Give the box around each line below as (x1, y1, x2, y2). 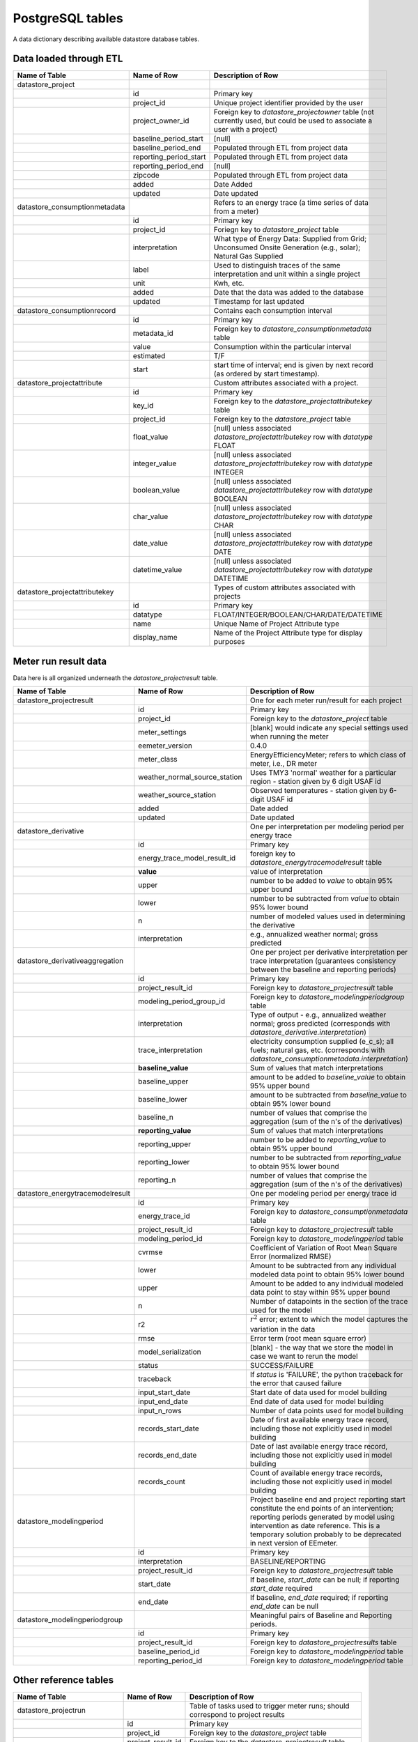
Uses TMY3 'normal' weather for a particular (249, 768, 397, 778)
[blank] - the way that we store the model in (249, 1342, 394, 1352)
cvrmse (138, 1247, 163, 1257)
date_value (132, 539, 169, 548)
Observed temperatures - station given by (249, 786, 388, 796)
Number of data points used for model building (249, 1405, 404, 1415)
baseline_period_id (138, 1647, 200, 1656)
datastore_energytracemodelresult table (249, 858, 382, 868)
